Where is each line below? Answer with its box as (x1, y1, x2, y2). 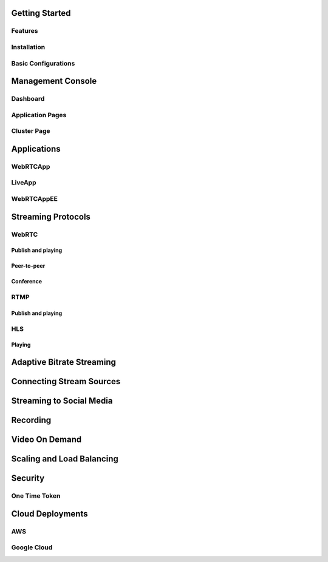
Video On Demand (11, 435, 82, 445)
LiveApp (11, 178, 36, 187)
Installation (11, 42, 46, 51)
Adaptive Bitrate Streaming (11, 357, 117, 367)
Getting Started (11, 8, 71, 18)
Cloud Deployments (11, 509, 88, 519)
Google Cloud (11, 543, 53, 552)
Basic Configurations (11, 59, 75, 67)
